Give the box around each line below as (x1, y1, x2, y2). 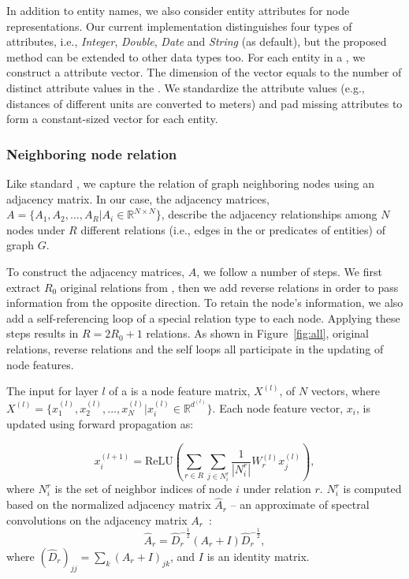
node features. (6, 356, 74, 372)
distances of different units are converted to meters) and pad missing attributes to (6, 95, 403, 111)
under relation (243, 480, 311, 497)
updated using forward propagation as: (6, 415, 194, 431)
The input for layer (6, 383, 99, 399)
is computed (343, 480, 402, 497)
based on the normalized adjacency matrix (6, 496, 211, 513)
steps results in (6, 325, 79, 342)
